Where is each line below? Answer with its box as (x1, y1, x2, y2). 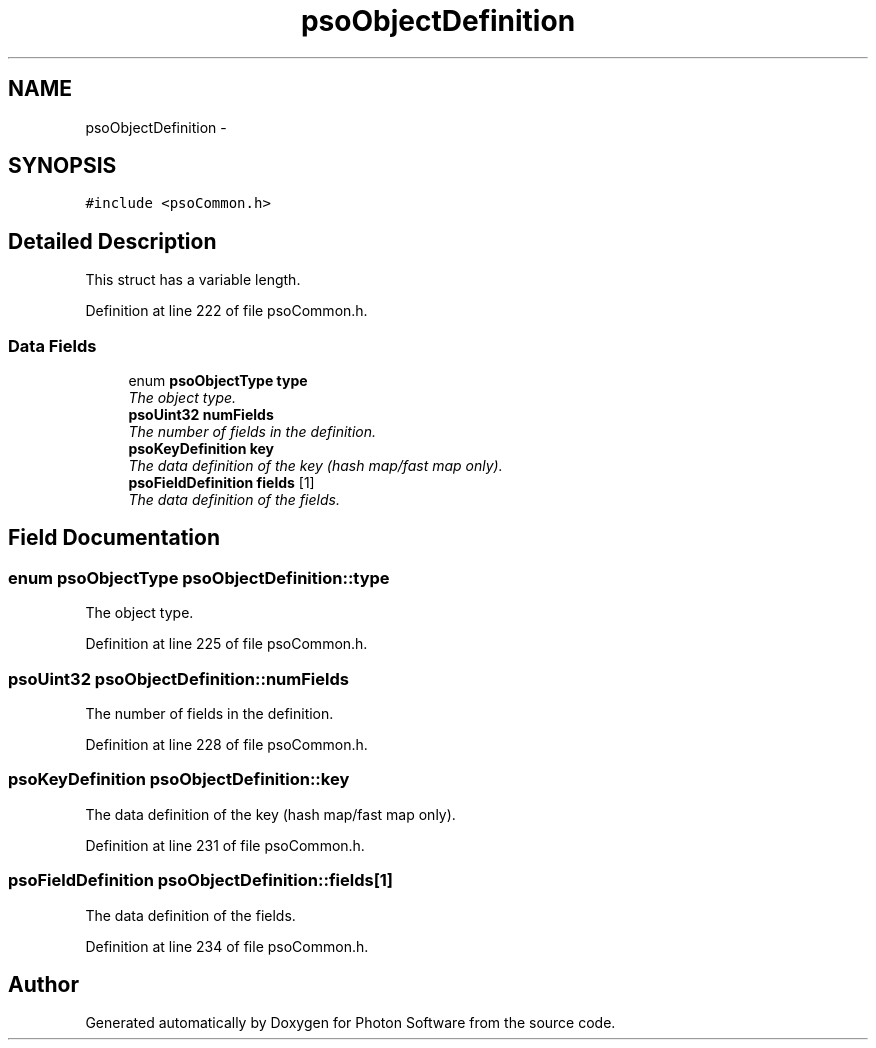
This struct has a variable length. (85, 271, 301, 289)
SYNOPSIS (8, 153, 117, 179)
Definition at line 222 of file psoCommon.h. (85, 302, 368, 320)
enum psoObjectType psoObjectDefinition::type (8, 567, 390, 588)
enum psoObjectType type (128, 372, 308, 390)
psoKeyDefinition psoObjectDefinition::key (8, 769, 350, 790)
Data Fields (8, 335, 97, 356)
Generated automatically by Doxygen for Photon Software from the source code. (85, 1014, 616, 1032)
